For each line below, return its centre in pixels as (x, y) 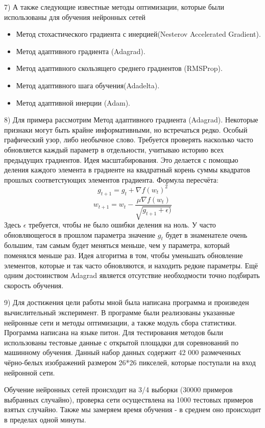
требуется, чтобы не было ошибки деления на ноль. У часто (122, 225)
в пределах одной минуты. (45, 419)
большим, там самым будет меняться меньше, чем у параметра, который (117, 245)
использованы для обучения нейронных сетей (75, 17)
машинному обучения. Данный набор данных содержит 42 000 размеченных (123, 352)
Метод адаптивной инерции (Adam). (73, 102)
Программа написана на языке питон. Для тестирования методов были (114, 332)
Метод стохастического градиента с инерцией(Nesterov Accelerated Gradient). (138, 34)
